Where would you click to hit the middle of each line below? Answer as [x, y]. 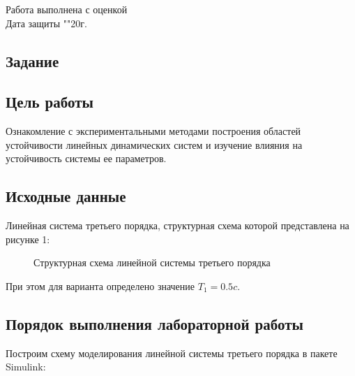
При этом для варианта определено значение [100, 285]
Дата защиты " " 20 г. [46, 23]
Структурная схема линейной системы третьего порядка [152, 262]
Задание [32, 60]
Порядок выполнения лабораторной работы [154, 323]
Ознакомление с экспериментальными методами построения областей [153, 131]
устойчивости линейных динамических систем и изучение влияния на [154, 144]
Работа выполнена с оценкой [67, 9]
